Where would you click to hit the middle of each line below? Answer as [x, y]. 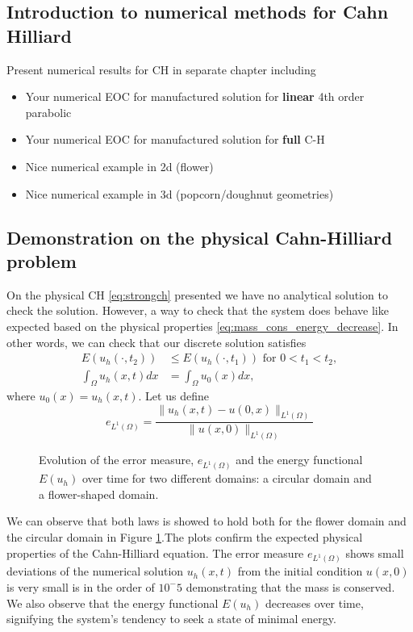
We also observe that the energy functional [113, 603]
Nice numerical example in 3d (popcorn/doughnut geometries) [179, 193]
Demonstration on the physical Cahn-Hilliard [200, 237]
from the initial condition [300, 571]
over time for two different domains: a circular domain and [227, 478]
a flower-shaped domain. [99, 494]
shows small [375, 552]
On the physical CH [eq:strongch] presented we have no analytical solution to [197, 294]
